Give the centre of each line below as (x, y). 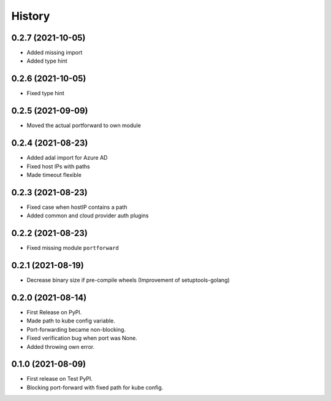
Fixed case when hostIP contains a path (77, 207)
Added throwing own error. (61, 346)
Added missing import (55, 53)
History (31, 16)
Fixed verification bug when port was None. (82, 338)
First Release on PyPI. (54, 312)
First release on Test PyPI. (60, 379)
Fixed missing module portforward (73, 248)
